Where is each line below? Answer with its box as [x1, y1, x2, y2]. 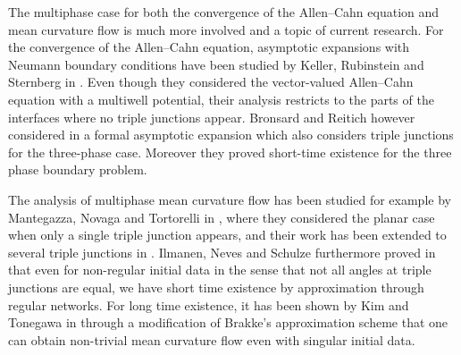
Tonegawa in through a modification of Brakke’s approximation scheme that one [8, 313, 448, 332]
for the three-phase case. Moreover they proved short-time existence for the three [8, 142, 452, 161]
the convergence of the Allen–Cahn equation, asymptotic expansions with [8, 38, 410, 56]
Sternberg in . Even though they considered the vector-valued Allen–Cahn [8, 72, 414, 91]
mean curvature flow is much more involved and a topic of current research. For [8, 20, 444, 38]
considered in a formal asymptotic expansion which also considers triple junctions [8, 125, 454, 144]
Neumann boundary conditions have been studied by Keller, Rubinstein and [8, 55, 424, 73]
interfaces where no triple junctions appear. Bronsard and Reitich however [8, 107, 415, 126]
